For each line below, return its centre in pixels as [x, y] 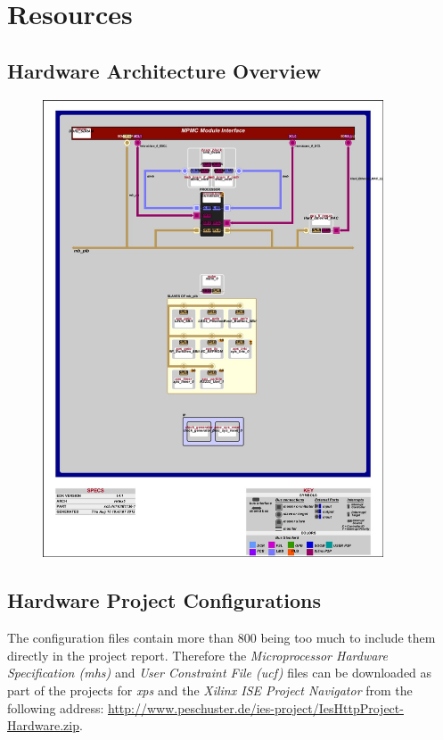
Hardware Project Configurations [164, 600]
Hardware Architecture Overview [164, 70]
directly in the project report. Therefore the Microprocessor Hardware [197, 655]
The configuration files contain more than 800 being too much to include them [221, 638]
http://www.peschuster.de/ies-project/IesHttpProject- [255, 707]
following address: [56, 707]
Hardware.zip [43, 725]
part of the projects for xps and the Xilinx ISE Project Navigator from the [210, 690]
